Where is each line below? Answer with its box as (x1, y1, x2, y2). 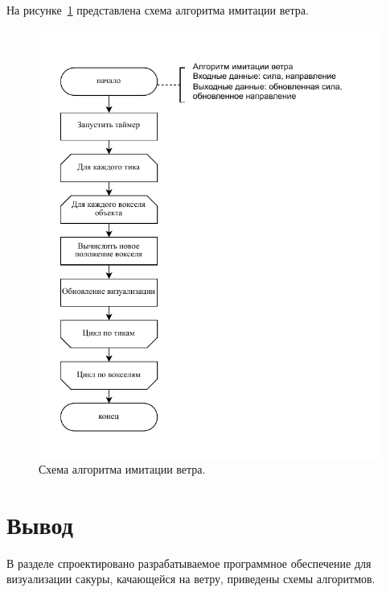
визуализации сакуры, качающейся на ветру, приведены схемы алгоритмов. (6, 570, 376, 587)
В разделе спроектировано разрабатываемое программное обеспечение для (6, 554, 372, 571)
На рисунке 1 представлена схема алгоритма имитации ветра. (6, 2, 309, 18)
